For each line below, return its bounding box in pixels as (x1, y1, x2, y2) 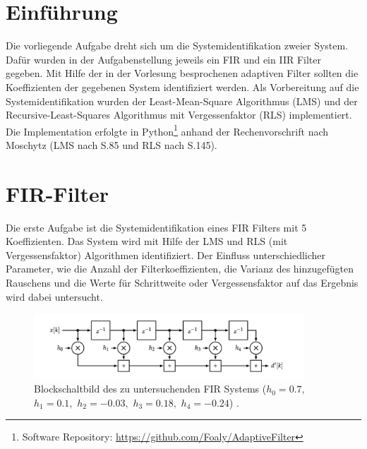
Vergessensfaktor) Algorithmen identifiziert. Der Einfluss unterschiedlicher (6, 247, 326, 262)
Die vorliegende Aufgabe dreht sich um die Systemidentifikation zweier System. (6, 38, 349, 53)
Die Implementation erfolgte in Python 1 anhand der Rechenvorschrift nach (6, 121, 329, 138)
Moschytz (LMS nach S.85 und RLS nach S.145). (6, 137, 217, 152)
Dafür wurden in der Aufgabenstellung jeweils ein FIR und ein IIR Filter (6, 52, 321, 66)
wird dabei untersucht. (6, 289, 103, 304)
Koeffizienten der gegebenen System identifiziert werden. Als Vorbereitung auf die (6, 79, 359, 94)
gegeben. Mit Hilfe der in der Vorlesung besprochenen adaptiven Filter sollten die (6, 66, 359, 80)
